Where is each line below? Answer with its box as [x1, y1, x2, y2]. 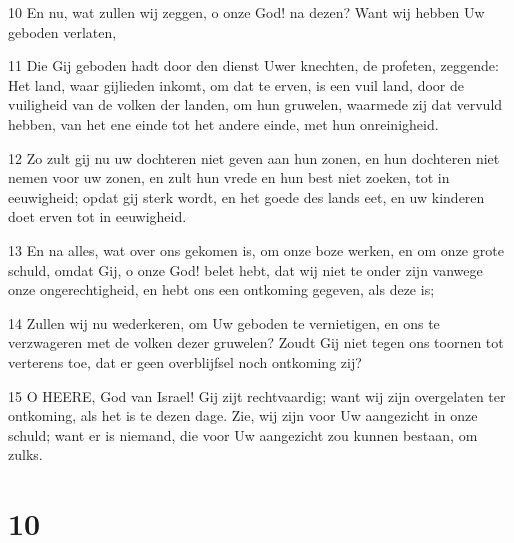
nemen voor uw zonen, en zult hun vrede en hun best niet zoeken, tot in [8, 167, 450, 188]
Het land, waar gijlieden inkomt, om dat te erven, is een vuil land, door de [8, 74, 464, 95]
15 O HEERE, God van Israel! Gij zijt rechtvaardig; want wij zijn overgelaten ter [8, 385, 506, 406]
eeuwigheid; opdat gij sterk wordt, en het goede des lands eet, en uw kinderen [8, 186, 485, 207]
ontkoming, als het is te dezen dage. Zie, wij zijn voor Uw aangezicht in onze [8, 405, 478, 426]
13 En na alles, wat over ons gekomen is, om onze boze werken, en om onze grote [8, 239, 504, 260]
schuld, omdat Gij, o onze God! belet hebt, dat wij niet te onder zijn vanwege [8, 259, 483, 280]
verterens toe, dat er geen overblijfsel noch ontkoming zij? [8, 351, 362, 372]
